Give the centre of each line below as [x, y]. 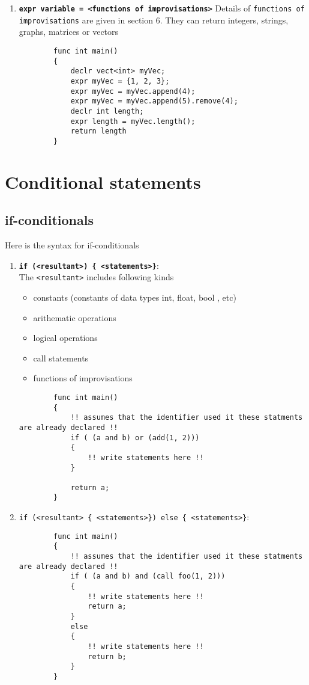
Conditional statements [103, 181]
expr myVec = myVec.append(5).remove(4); [154, 101]
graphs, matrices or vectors [69, 32]
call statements [61, 358]
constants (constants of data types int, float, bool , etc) [135, 297]
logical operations [65, 338]
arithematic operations [75, 317]
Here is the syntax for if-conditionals [72, 245]
